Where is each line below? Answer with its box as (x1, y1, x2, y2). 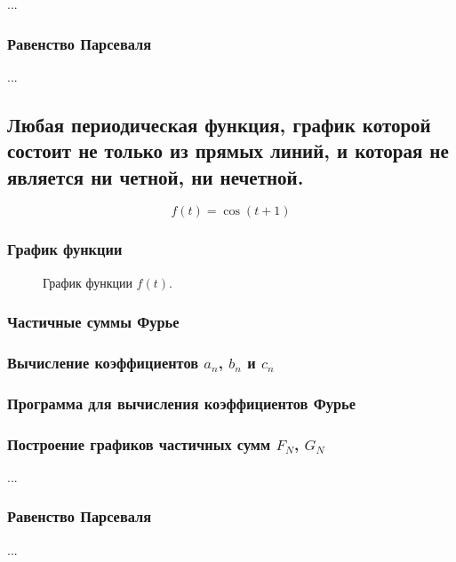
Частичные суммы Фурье (7, 311, 180, 333)
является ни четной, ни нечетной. (7, 162, 304, 190)
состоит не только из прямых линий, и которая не (7, 137, 449, 164)
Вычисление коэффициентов (7, 351, 199, 373)
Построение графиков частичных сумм (7, 432, 271, 455)
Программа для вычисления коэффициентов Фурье (7, 392, 356, 414)
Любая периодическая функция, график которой (7, 110, 431, 138)
